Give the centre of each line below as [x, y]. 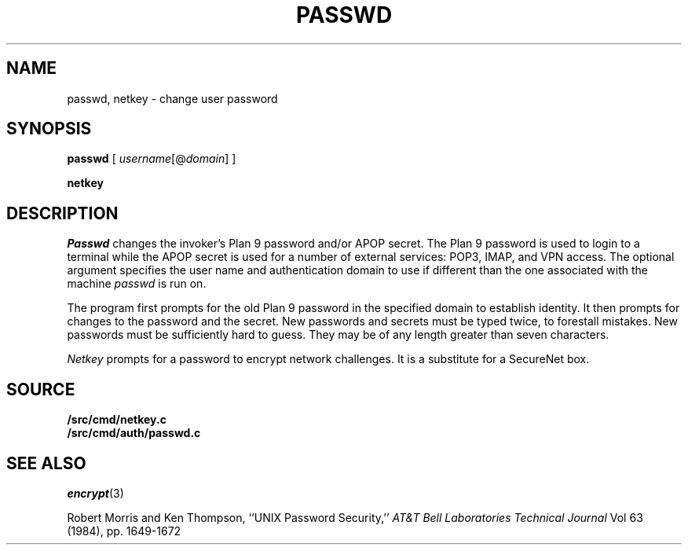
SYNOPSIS [49, 129]
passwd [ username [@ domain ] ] [152, 159]
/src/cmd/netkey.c [117, 420]
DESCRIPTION [62, 213]
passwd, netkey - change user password [172, 98]
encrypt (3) [95, 493]
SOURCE [41, 389]
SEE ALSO [46, 463]
